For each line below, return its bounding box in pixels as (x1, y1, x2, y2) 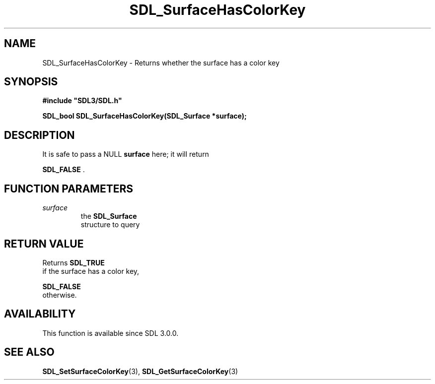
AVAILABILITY (4, 308, 76, 320)
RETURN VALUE (4, 237, 84, 250)
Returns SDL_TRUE (42, 258, 105, 267)
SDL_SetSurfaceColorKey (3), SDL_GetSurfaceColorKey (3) (42, 367, 238, 376)
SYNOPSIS (4, 75, 58, 88)
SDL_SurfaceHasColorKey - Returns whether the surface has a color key (42, 58, 280, 67)
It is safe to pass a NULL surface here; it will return (42, 150, 209, 159)
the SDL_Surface (80, 212, 137, 221)
